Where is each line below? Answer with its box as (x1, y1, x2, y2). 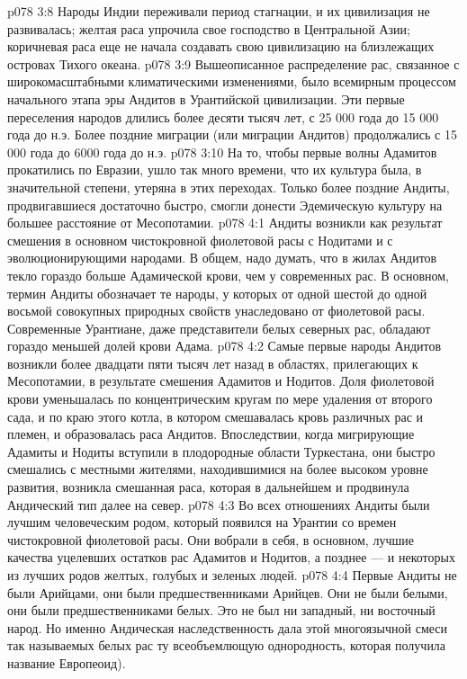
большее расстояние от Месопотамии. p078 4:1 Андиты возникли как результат (7, 213, 443, 232)
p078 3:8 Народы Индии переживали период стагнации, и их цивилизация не (7, 2, 430, 20)
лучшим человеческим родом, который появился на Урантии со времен (7, 513, 397, 532)
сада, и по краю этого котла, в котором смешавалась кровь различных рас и (7, 407, 424, 425)
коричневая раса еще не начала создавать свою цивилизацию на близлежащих (7, 37, 435, 56)
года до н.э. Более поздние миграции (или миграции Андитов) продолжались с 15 (7, 125, 457, 144)
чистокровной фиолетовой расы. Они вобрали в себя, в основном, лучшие (7, 530, 414, 549)
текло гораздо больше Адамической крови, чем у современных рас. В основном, (7, 265, 449, 284)
